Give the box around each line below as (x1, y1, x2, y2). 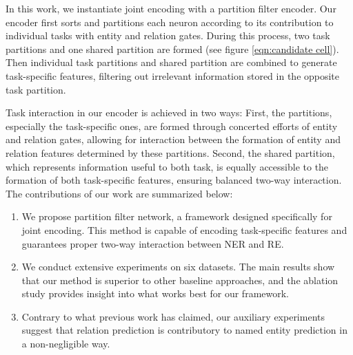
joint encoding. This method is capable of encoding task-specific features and (21, 222, 347, 237)
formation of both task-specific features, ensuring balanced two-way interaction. (6, 173, 342, 187)
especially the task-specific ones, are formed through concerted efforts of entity (6, 118, 338, 133)
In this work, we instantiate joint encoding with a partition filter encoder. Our (6, 1, 336, 15)
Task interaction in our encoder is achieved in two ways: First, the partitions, (6, 105, 332, 120)
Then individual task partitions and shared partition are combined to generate (6, 55, 337, 69)
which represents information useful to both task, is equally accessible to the (6, 159, 329, 173)
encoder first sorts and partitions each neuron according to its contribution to (6, 14, 334, 29)
